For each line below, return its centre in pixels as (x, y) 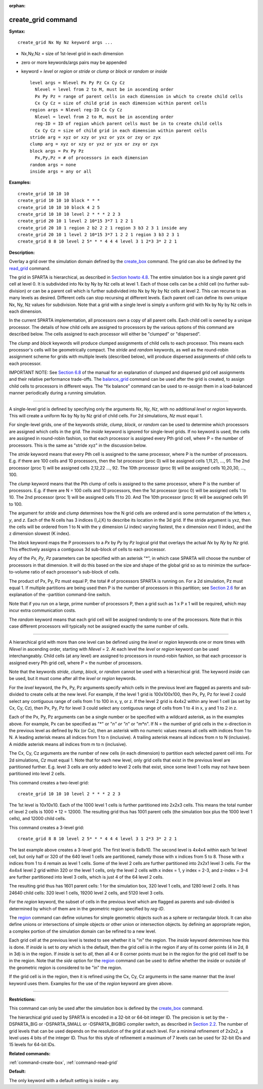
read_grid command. (30, 268)
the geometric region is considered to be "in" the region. (66, 967)
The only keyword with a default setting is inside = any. (64, 1080)
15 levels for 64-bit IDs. (32, 1045)
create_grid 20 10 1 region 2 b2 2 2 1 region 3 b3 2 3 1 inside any (103, 228)
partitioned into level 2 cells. (37, 774)
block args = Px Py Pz (57, 151)
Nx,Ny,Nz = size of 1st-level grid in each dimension (72, 53)
